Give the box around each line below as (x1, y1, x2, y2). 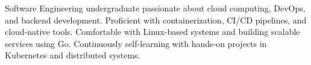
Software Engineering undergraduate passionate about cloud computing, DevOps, (5, 2, 306, 14)
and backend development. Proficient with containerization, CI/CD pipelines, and (5, 13, 307, 26)
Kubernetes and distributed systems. (5, 49, 140, 61)
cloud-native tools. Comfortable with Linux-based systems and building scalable (5, 25, 300, 38)
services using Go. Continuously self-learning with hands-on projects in (5, 37, 267, 49)
